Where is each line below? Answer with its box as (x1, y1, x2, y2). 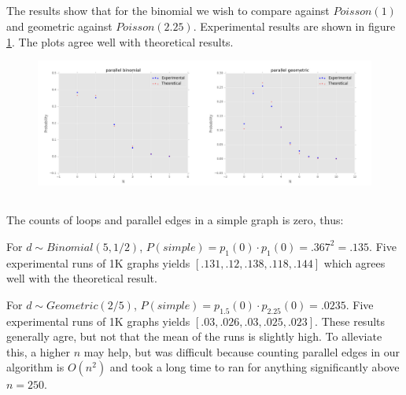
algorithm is (6, 359, 65, 375)
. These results (315, 312, 386, 329)
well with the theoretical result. (6, 270, 157, 286)
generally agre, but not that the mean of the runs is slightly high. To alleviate (6, 328, 382, 345)
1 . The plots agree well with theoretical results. (6, 33, 234, 50)
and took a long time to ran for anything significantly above (109, 359, 400, 375)
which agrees (323, 254, 386, 271)
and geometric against (6, 17, 113, 34)
